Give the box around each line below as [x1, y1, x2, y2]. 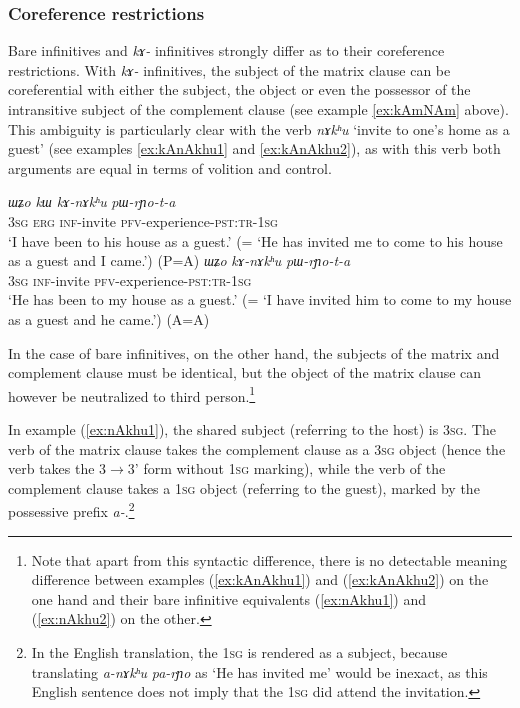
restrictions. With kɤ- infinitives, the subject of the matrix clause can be [8, 59, 451, 80]
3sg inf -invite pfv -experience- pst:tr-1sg [8, 269, 252, 290]
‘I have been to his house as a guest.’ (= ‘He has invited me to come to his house [8, 230, 503, 251]
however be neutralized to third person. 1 [8, 382, 256, 406]
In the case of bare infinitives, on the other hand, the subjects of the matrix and [8, 342, 500, 363]
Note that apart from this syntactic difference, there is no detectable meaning [31, 549, 507, 570]
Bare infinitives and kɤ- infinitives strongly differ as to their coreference [8, 40, 445, 61]
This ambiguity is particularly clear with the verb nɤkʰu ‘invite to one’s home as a [8, 118, 510, 139]
